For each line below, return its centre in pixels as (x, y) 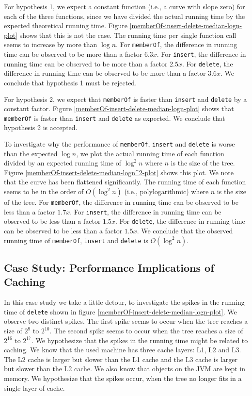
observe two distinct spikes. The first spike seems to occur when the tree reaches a (126, 321)
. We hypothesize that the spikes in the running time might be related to (140, 340)
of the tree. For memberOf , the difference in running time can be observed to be (121, 202)
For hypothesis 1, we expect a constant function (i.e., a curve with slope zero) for (125, 6)
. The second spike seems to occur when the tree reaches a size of (146, 331)
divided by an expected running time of (63, 163)
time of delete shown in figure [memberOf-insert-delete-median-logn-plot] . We (120, 311)
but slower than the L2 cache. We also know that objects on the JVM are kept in (125, 369)
